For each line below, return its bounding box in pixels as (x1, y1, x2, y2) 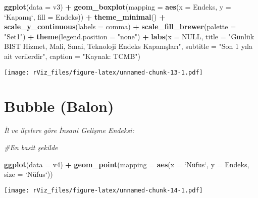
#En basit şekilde (4, 142, 58, 152)
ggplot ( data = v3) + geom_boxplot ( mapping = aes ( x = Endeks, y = (4, 2, 231, 12)
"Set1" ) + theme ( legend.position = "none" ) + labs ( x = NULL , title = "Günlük (4, 31, 254, 41)
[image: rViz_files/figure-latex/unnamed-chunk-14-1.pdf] (4, 186, 203, 194)
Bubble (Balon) (4, 96, 114, 116)
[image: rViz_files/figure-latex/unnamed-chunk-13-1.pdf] (4, 69, 203, 76)
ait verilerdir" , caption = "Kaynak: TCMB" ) (4, 50, 141, 61)
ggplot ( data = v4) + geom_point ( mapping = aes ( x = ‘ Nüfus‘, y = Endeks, (4, 159, 249, 169)
